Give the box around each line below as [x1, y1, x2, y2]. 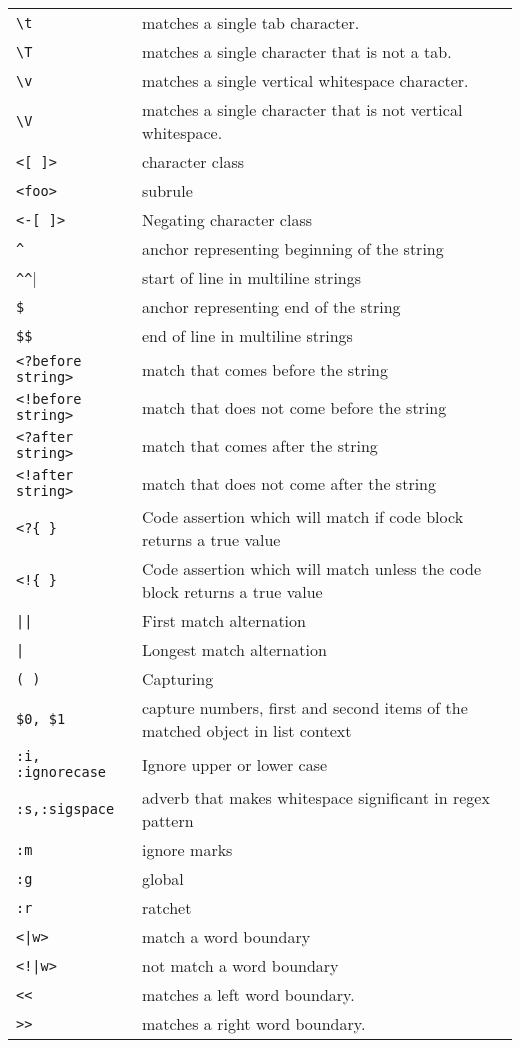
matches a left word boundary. [142, 983, 355, 1006]
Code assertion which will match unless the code [142, 557, 482, 580]
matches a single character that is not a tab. [142, 40, 452, 63]
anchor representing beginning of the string [142, 237, 444, 260]
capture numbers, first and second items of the [142, 696, 468, 719]
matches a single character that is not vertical [142, 98, 463, 121]
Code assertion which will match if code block [142, 505, 464, 528]
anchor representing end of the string [142, 295, 401, 318]
